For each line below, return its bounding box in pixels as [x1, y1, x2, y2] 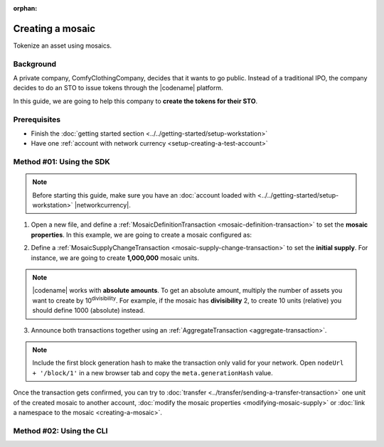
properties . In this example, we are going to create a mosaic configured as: [31, 230, 252, 239]
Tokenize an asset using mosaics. [13, 41, 112, 50]
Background [13, 59, 57, 69]
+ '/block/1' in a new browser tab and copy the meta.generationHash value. [32, 368, 273, 377]
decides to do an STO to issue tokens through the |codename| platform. [13, 84, 223, 92]
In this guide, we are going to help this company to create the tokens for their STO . [13, 97, 258, 105]
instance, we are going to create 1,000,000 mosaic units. [31, 253, 199, 262]
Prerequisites [13, 114, 60, 124]
